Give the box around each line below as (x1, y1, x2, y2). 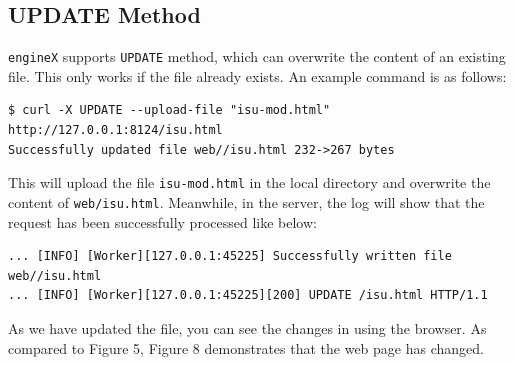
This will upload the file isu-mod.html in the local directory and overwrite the (8, 172, 491, 193)
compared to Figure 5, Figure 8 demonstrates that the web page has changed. (8, 337, 484, 358)
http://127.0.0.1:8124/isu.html (8, 123, 223, 138)
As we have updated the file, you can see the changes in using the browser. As (8, 317, 487, 338)
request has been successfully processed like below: (8, 211, 317, 232)
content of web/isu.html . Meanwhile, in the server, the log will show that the (8, 191, 485, 212)
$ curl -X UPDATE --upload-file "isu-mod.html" (8, 103, 331, 118)
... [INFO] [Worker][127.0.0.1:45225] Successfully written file (8, 249, 452, 264)
